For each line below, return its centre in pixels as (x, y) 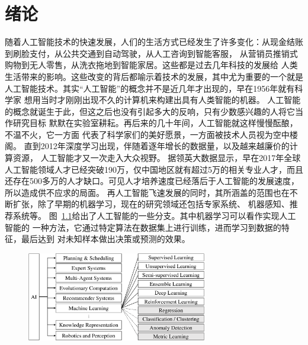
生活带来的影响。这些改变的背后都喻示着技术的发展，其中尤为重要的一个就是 (154, 76)
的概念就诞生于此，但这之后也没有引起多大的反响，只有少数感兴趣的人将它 (150, 111)
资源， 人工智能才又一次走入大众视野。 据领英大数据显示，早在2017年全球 (157, 158)
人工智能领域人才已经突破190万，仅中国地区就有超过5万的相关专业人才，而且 (154, 169)
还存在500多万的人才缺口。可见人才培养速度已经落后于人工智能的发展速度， (152, 181)
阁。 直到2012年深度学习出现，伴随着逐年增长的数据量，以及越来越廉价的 (147, 146)
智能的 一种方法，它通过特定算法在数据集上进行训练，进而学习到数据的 (143, 227)
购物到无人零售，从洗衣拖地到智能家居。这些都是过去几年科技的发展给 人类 (151, 65)
